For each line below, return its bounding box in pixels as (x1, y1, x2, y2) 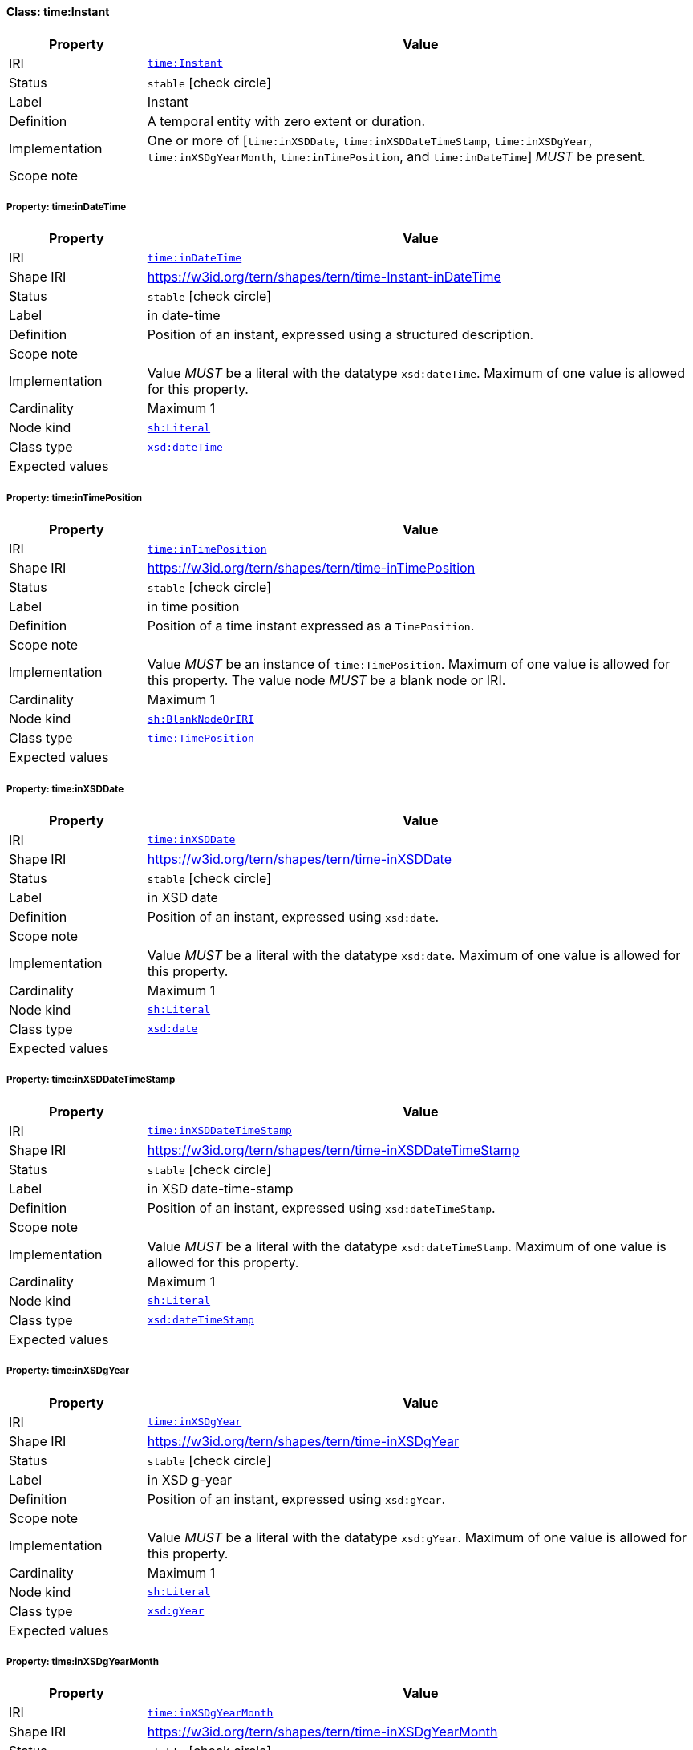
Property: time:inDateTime (6, 201, 127, 213)
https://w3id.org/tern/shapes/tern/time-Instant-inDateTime (147, 269, 501, 286)
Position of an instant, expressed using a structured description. (147, 326, 534, 343)
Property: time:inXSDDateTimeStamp (6, 1074, 176, 1086)
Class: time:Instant (6, 5, 110, 18)
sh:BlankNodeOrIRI (147, 712, 254, 725)
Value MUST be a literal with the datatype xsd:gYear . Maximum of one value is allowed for (147, 1529, 687, 1545)
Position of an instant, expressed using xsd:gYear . (147, 1490, 446, 1507)
